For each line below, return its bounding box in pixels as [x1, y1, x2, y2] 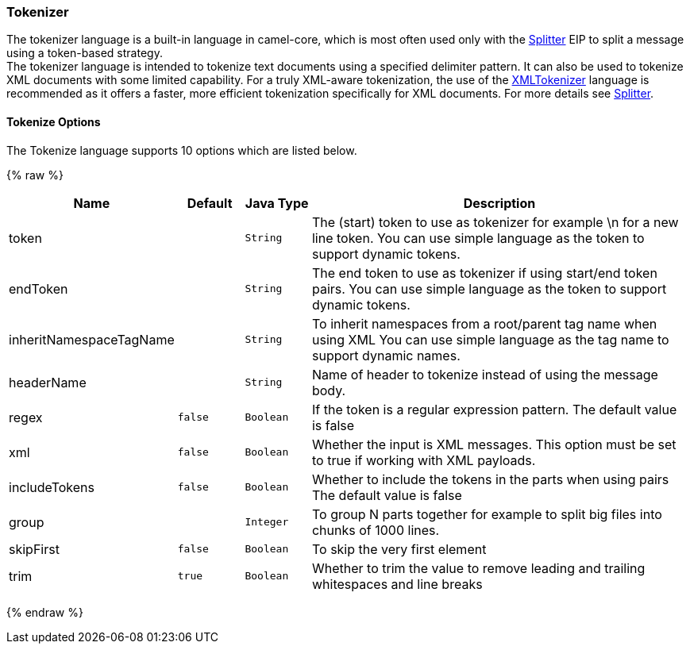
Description [463, 194, 536, 211]
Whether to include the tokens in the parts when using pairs [311, 471, 669, 487]
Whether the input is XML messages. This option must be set [311, 436, 677, 452]
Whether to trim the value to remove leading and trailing [311, 560, 646, 576]
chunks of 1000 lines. [311, 521, 440, 538]
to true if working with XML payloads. [311, 452, 536, 468]
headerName [9, 374, 87, 390]
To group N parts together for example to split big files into [311, 506, 662, 522]
